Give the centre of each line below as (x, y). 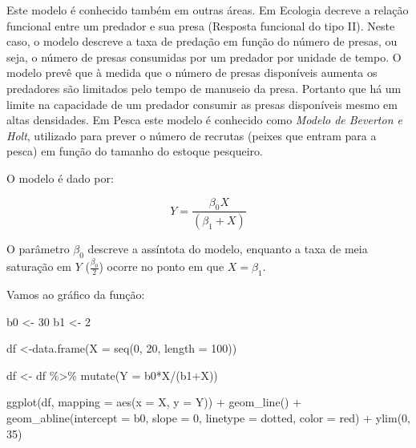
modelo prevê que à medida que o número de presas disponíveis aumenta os (192, 73)
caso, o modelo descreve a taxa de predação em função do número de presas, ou (202, 41)
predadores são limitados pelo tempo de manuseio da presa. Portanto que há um (204, 88)
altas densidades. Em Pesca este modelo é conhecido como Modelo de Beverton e (204, 120)
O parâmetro (38, 249)
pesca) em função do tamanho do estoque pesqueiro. (135, 151)
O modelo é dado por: (60, 178)
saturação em (39, 266)
